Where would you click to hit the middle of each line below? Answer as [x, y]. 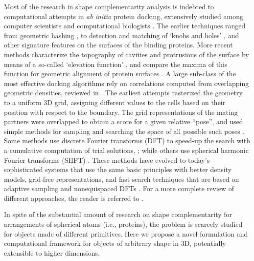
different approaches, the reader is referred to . [74, 198]
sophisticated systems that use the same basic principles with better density [118, 169]
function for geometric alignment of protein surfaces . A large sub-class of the [120, 74]
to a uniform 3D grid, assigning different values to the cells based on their [115, 102]
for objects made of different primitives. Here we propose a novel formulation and [126, 233]
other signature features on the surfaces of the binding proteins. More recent [118, 45]
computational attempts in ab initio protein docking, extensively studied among [124, 16]
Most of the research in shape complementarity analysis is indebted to [109, 6]
